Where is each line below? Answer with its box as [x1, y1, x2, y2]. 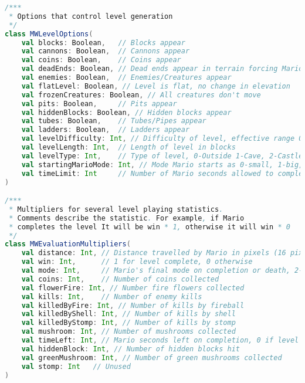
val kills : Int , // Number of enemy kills [21, 292, 202, 301]
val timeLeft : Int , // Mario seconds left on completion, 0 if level [21, 336, 299, 345]
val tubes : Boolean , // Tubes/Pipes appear [21, 117, 206, 126]
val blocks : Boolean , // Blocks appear [21, 38, 185, 47]
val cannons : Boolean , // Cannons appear [21, 47, 190, 56]
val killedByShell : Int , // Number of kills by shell [21, 310, 236, 318]
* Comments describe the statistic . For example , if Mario [9, 213, 245, 222]
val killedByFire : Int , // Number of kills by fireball [21, 301, 245, 310]
